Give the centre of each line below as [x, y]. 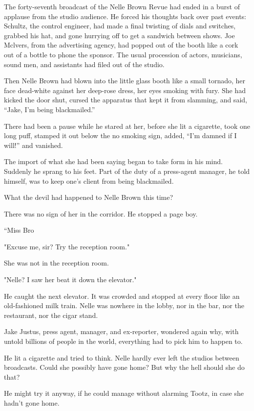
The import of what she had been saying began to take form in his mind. [113, 161]
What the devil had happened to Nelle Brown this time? [89, 197]
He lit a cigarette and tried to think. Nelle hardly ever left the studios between [122, 357]
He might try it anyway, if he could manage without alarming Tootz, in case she [124, 393]
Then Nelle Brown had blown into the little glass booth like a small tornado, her [125, 81]
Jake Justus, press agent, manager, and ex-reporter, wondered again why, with [121, 331]
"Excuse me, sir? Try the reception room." [67, 246]
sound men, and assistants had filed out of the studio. [84, 64]
